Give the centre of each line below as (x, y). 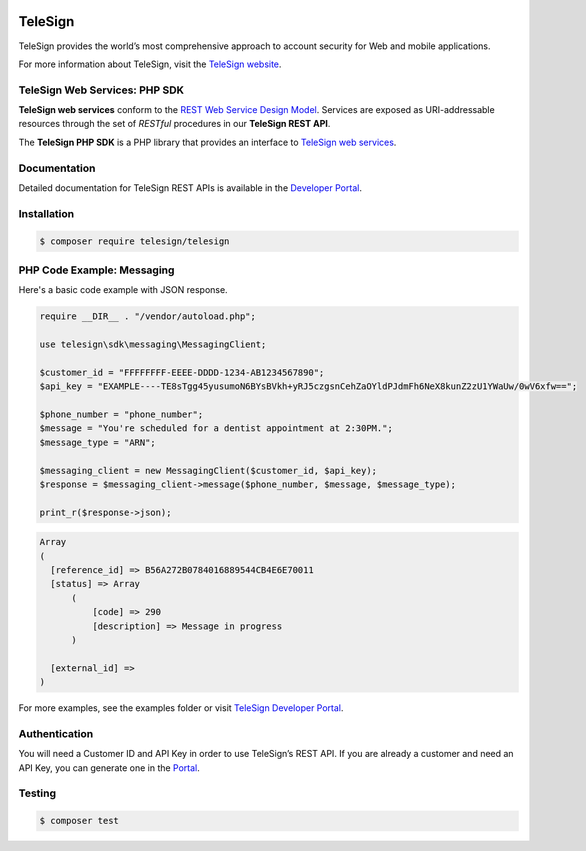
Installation (46, 213)
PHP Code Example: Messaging (96, 270)
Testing (37, 793)
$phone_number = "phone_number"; (121, 414)
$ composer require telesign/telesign (134, 241)
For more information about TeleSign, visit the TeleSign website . (150, 64)
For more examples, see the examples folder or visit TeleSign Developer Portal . (181, 708)
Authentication (56, 733)
